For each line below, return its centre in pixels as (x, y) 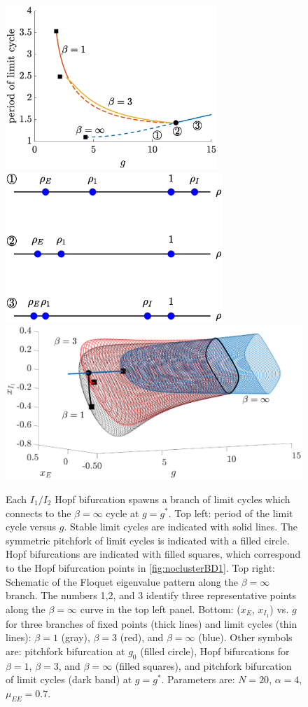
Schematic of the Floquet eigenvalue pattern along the (122, 581)
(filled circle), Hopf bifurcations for (215, 651)
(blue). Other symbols (245, 637)
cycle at (122, 513)
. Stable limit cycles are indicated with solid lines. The (181, 527)
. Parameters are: (198, 679)
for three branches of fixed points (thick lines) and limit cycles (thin (152, 623)
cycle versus (31, 527)
